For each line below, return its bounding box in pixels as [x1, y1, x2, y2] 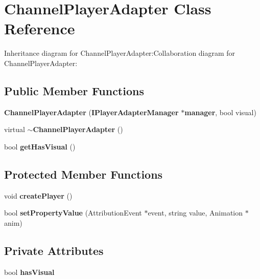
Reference [4, 18, 75, 39]
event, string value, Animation [148, 207, 243, 218]
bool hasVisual [4, 266, 55, 277]
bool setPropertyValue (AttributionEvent [4, 207, 142, 218]
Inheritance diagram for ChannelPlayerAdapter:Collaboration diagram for [4, 48, 235, 58]
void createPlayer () [4, 190, 73, 201]
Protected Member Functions [4, 166, 163, 182]
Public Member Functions [4, 82, 144, 98]
